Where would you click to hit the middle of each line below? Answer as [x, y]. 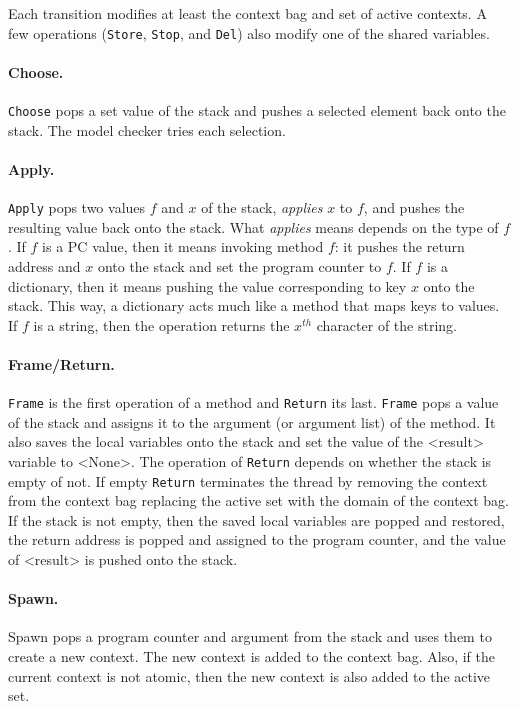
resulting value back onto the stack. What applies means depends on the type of [253, 226]
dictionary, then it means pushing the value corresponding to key [207, 285]
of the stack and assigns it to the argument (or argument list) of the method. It [252, 421]
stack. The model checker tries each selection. [147, 129]
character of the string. [386, 324]
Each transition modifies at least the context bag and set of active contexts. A [247, 13]
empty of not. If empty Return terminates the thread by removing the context [248, 480]
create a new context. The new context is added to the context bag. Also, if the [252, 656]
